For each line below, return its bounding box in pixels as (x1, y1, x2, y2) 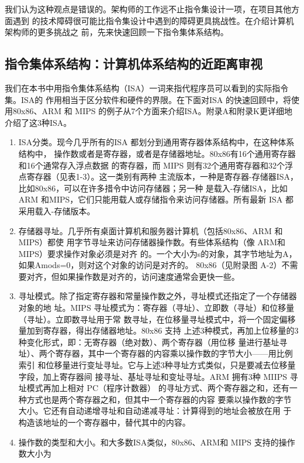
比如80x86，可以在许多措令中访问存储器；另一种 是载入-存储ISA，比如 (18, 181, 288, 194)
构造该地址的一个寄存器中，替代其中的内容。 (18, 416, 191, 428)
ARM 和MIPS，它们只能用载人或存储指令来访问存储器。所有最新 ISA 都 (18, 193, 293, 205)
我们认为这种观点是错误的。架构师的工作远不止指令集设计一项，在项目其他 (5, 3, 291, 15)
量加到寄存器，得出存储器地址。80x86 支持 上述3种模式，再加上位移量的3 (18, 324, 299, 337)
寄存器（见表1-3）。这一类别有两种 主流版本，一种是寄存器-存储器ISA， (26, 170, 299, 183)
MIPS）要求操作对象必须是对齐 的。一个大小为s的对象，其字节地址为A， (18, 247, 297, 259)
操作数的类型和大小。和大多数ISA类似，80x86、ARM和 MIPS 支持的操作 (18, 435, 295, 448)
